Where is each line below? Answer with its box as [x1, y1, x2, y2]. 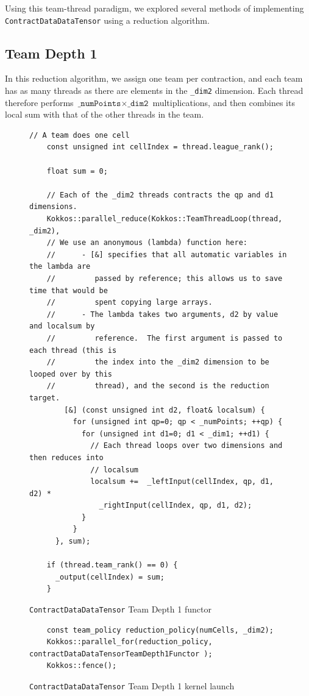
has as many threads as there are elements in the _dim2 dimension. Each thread [5, 84, 304, 97]
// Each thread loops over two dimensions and [90, 441, 283, 450]
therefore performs [5, 96, 74, 108]
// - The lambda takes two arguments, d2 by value [46, 310, 279, 319]
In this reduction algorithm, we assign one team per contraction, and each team [5, 72, 303, 85]
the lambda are [29, 262, 91, 271]
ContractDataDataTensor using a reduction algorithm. [5, 13, 210, 26]
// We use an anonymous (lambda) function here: [46, 238, 247, 247]
